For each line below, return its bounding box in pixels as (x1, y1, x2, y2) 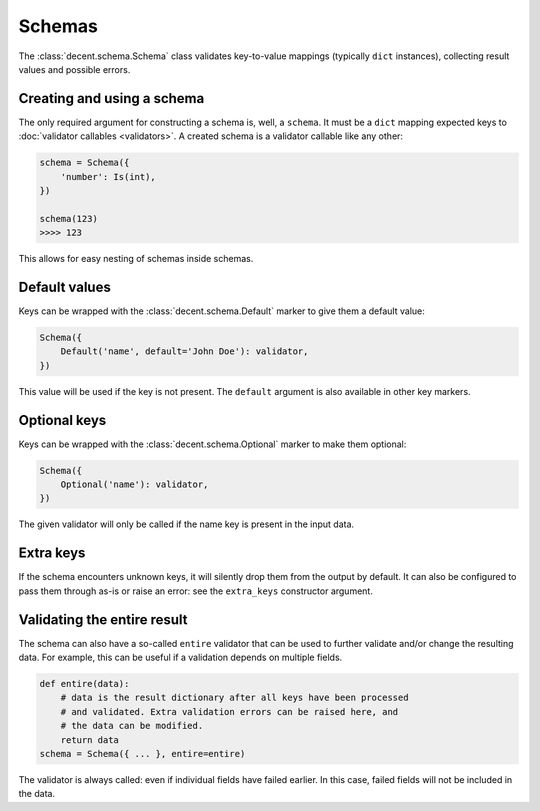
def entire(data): (39, 678, 130, 690)
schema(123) (39, 213, 99, 224)
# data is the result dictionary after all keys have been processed (60, 692, 409, 704)
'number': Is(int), (60, 171, 157, 182)
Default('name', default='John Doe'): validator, (60, 346, 309, 357)
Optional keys (18, 411, 107, 429)
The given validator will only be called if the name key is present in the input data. (18, 518, 355, 530)
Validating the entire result (18, 611, 188, 628)
